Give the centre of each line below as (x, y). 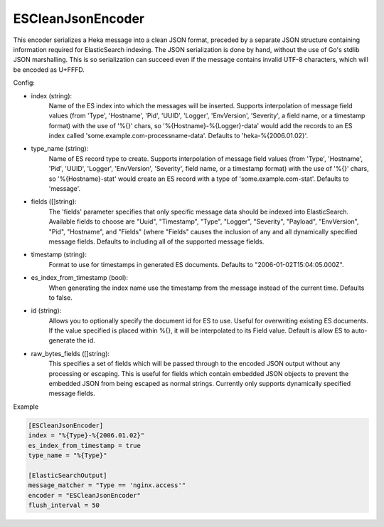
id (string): (46, 311)
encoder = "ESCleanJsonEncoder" (85, 495)
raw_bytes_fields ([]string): (70, 353)
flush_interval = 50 (64, 505)
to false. (60, 297)
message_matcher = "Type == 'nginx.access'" (107, 485)
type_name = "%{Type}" (68, 455)
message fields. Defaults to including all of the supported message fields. (156, 241)
